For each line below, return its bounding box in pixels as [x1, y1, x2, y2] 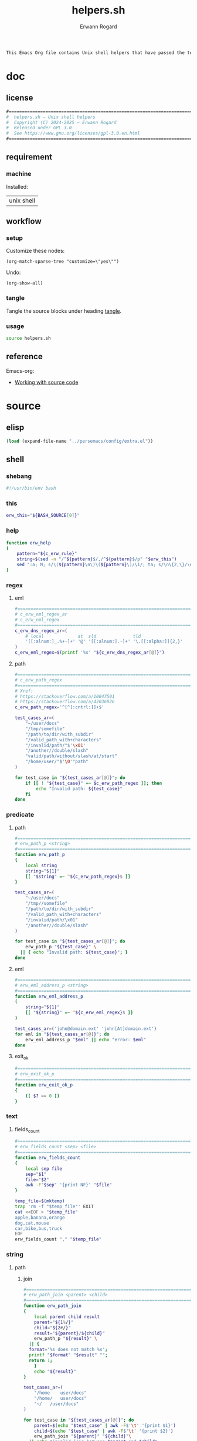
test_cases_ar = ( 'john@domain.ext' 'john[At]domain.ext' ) [14, 1025, 157, 1032]
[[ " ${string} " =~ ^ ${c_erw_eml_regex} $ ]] [25, 1009, 134, 1016]
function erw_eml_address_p [14, 993, 83, 999]
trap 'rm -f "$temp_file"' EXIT [14, 1203, 94, 1210]
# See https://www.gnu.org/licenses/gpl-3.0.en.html [6, 131, 141, 136]
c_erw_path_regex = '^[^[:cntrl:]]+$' [14, 704, 104, 710]
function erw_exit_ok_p [14, 1082, 73, 1088]
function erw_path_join [23, 1303, 82, 1309]
